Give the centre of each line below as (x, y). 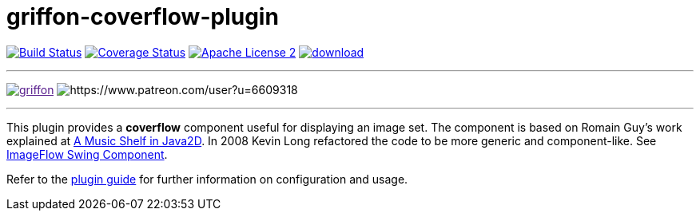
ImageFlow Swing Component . (87, 154)
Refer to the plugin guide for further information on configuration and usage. (207, 179)
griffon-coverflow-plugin (143, 17)
